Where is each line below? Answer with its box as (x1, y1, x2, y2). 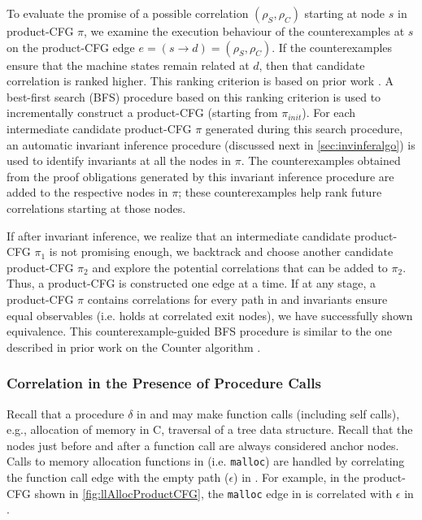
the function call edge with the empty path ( (7, 468, 229, 485)
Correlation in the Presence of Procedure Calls (7, 373, 321, 393)
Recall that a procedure (7, 405, 124, 422)
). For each (302, 104, 356, 121)
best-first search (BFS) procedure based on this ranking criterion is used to (7, 88, 381, 105)
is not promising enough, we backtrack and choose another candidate (49, 243, 394, 260)
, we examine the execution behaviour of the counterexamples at (84, 23, 405, 39)
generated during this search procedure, (205, 119, 403, 136)
